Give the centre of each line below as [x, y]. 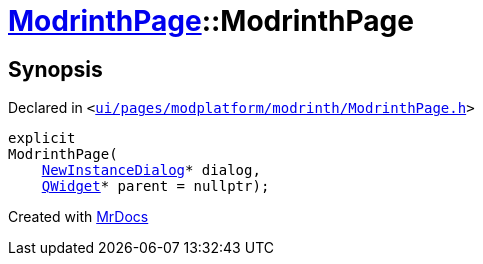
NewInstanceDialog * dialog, [151, 170]
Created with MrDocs [78, 217]
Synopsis [55, 69]
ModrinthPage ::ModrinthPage [211, 21]
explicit [42, 138]
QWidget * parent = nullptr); [155, 186]
